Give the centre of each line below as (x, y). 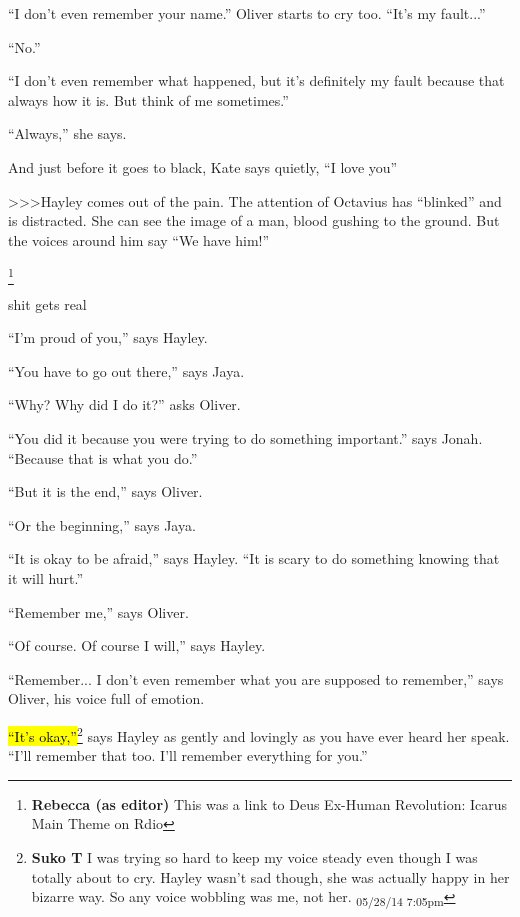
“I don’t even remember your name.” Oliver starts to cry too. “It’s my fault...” (247, 13)
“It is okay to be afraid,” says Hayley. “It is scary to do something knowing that (254, 558)
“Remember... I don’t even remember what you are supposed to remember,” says (256, 678)
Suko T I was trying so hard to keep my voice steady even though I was (254, 857)
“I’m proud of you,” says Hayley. (108, 337)
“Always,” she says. (67, 133)
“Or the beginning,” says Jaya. (102, 524)
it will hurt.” (46, 578)
